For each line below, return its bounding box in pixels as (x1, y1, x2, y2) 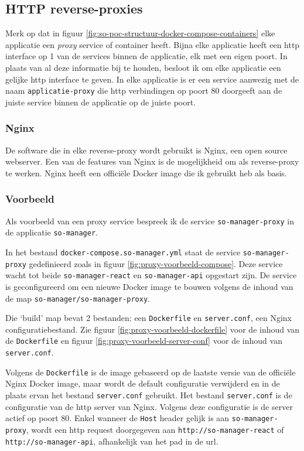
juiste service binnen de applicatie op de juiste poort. (5, 95, 196, 108)
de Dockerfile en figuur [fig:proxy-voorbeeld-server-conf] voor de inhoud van (5, 334, 282, 347)
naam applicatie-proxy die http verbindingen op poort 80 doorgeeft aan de (5, 84, 282, 97)
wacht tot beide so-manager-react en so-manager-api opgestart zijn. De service (5, 269, 297, 281)
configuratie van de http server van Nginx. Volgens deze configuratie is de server (5, 400, 293, 412)
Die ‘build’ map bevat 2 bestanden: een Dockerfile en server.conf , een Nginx (5, 312, 292, 324)
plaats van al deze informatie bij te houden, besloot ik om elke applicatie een (5, 61, 281, 73)
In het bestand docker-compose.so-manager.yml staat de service (5, 245, 241, 258)
